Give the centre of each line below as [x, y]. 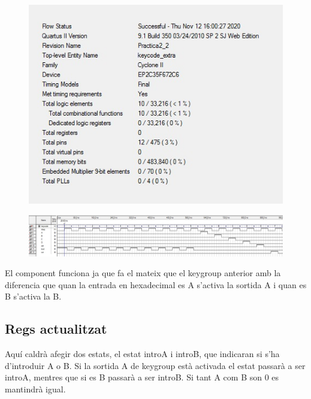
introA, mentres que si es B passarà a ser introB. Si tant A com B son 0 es [142, 377]
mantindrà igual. [35, 389]
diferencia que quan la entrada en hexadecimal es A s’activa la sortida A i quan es [156, 284]
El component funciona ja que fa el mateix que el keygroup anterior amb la [143, 273]
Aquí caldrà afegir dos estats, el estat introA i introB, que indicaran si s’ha [142, 354]
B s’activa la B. [33, 296]
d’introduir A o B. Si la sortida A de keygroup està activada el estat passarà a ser [155, 365]
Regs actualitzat [56, 329]
